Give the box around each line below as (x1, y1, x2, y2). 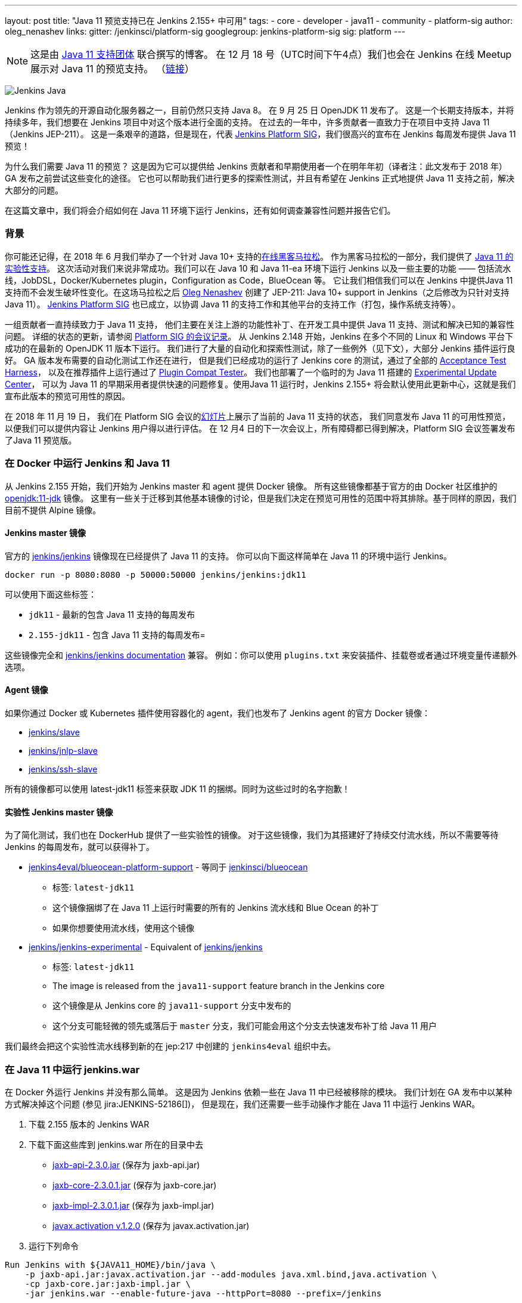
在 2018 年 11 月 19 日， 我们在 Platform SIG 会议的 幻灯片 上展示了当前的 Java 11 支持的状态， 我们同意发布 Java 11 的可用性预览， (5, 411, 511, 421)
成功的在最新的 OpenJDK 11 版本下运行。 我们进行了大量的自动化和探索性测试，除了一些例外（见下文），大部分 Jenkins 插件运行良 (5, 343, 515, 353)
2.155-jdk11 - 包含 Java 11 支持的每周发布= (29, 629, 206, 640)
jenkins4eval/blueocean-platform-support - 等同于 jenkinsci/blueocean (29, 862, 308, 873)
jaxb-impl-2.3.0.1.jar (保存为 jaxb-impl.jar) (52, 1200, 215, 1210)
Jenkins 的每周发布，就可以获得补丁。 (5, 842, 155, 852)
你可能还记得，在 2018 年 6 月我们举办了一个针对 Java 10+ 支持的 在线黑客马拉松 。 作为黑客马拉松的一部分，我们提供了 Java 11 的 (5, 251, 514, 261)
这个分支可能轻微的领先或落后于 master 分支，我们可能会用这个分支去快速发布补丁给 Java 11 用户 (52, 1021, 437, 1031)
